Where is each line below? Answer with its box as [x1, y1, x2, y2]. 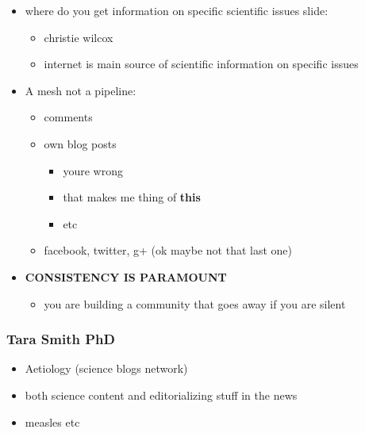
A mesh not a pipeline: [25, 82, 136, 98]
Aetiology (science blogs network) [25, 360, 188, 377]
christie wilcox [44, 29, 113, 45]
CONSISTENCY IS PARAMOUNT [25, 268, 227, 285]
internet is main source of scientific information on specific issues [44, 56, 359, 72]
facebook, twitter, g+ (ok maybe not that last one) [44, 242, 292, 259]
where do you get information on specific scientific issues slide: [25, 2, 328, 18]
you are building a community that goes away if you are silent [44, 295, 346, 312]
